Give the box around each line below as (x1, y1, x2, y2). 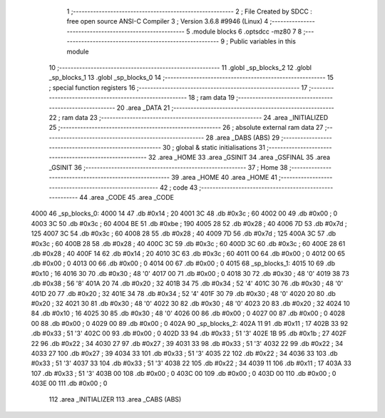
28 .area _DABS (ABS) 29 (205, 133, 280, 142)
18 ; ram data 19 (188, 93, 235, 102)
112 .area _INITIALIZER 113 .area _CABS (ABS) (48, 395, 182, 404)
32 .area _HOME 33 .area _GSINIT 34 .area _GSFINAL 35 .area (148, 153, 331, 162)
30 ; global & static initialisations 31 (163, 143, 265, 152)
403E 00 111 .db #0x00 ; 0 (31, 379, 108, 388)
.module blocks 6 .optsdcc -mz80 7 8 (191, 27, 302, 36)
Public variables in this (230, 37, 296, 46)
